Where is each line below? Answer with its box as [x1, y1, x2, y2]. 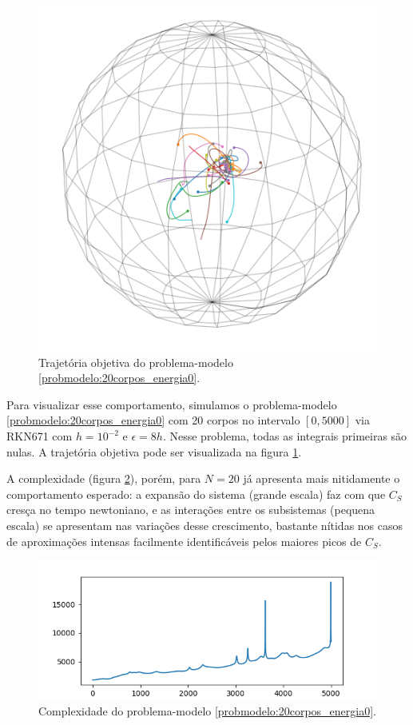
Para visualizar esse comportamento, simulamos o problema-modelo [6, 396, 337, 412]
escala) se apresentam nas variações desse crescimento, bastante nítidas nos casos [6, 517, 403, 534]
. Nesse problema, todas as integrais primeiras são [162, 428, 407, 444]
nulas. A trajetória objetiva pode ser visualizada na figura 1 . [6, 443, 302, 460]
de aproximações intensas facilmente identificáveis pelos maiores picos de [6, 532, 362, 549]
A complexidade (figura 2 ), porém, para [6, 470, 201, 487]
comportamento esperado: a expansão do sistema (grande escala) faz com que [6, 485, 386, 502]
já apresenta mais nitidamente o [243, 470, 400, 487]
